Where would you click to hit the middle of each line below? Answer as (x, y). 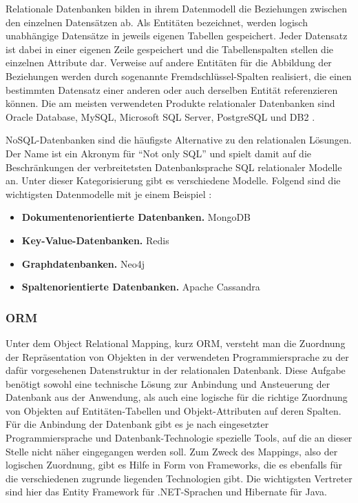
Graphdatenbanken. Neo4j (83, 263)
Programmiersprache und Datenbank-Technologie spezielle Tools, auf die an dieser (179, 438)
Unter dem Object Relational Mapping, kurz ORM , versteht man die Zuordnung (176, 343)
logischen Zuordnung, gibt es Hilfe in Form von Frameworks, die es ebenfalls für (174, 465)
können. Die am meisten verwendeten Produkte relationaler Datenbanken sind (170, 103)
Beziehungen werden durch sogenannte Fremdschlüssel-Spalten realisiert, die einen (179, 76)
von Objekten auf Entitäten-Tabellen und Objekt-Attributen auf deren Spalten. (173, 410)
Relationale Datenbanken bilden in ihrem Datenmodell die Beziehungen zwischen (176, 8)
